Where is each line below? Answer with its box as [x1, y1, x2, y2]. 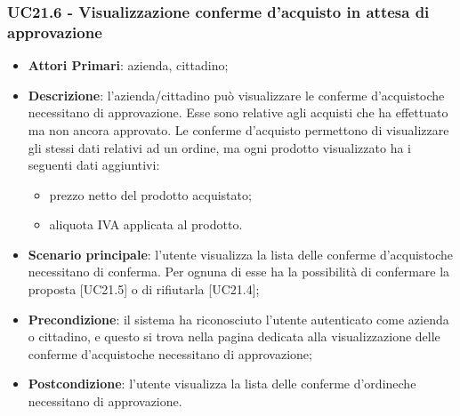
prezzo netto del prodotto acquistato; [49, 185, 252, 204]
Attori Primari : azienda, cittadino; [28, 56, 229, 75]
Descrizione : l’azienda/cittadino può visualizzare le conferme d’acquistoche [28, 85, 445, 104]
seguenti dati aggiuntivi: [28, 156, 160, 174]
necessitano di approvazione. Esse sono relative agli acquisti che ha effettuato [28, 103, 448, 122]
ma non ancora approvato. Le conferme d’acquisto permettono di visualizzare [28, 120, 449, 139]
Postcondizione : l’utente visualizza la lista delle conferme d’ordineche [28, 374, 416, 393]
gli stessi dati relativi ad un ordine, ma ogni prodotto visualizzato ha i [28, 138, 411, 156]
